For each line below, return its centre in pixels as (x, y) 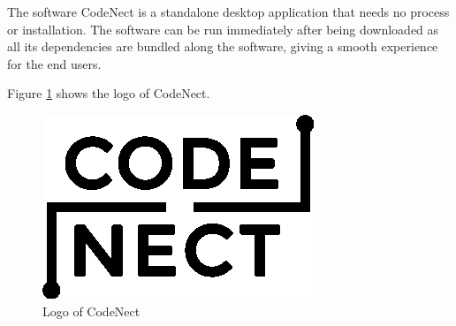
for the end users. (54, 63)
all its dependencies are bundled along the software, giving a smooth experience (223, 46)
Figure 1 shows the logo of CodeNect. (109, 93)
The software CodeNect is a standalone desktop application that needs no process (228, 11)
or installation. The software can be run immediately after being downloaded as (223, 29)
